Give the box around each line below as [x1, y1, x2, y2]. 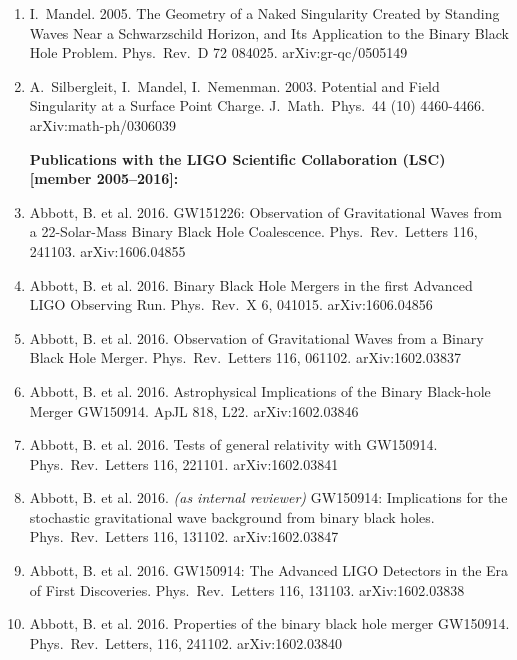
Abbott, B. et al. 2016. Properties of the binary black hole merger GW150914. [29, 613, 510, 634]
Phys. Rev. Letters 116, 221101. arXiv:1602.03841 [29, 453, 339, 474]
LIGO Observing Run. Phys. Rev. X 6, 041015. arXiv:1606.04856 [29, 294, 433, 315]
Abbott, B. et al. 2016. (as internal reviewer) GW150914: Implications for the [29, 487, 508, 508]
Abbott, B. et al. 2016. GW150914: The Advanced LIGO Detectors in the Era [29, 560, 509, 581]
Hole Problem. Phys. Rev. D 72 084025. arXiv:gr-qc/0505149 [29, 42, 408, 63]
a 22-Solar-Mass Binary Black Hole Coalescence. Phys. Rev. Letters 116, [29, 221, 478, 242]
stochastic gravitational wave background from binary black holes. [29, 506, 435, 527]
